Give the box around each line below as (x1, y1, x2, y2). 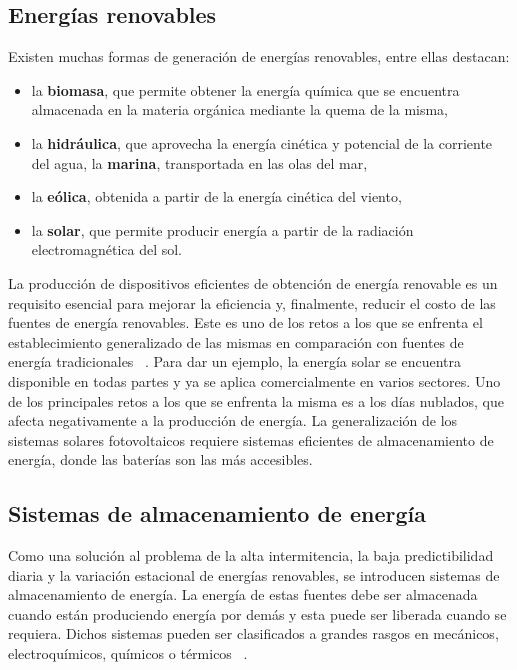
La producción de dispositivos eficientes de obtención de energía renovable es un (8, 272, 498, 293)
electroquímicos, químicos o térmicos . (8, 643, 248, 664)
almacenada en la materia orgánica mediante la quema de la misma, (31, 99, 449, 120)
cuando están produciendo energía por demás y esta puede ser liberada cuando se (8, 603, 507, 624)
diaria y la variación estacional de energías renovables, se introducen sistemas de (8, 564, 500, 585)
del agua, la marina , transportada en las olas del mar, (31, 152, 368, 173)
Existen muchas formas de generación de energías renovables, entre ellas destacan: (8, 46, 510, 67)
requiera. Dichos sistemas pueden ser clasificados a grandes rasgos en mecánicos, (8, 623, 499, 644)
